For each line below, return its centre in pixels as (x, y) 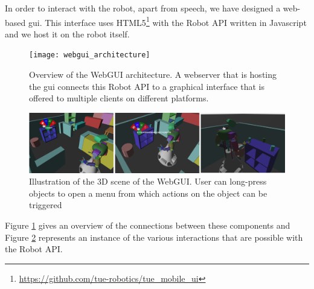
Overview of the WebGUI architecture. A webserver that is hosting (153, 75)
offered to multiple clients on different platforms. (119, 98)
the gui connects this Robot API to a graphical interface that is (147, 86)
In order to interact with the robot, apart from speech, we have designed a (143, 8)
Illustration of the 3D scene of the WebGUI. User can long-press (148, 181)
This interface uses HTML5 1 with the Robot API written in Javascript (176, 21)
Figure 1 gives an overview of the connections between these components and (148, 225)
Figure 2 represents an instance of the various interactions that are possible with (154, 237)
